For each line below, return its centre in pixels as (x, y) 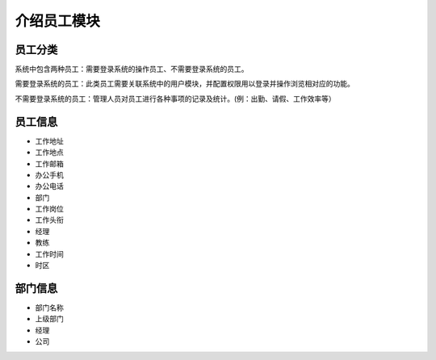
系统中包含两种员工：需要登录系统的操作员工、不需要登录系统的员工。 (132, 69)
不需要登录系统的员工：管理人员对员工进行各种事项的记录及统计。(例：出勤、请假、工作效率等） (176, 98)
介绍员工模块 (58, 21)
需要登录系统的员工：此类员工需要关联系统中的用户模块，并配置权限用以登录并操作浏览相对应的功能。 (184, 84)
